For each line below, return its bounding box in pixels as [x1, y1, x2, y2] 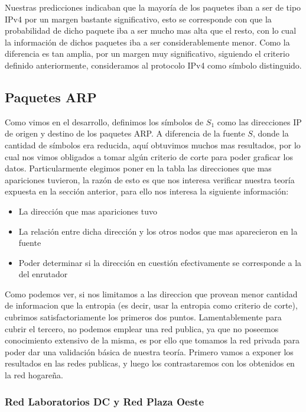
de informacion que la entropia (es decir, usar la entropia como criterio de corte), [5, 299, 298, 312]
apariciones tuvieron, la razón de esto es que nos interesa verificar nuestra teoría [5, 173, 295, 186]
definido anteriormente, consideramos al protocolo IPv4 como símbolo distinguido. [5, 59, 302, 71]
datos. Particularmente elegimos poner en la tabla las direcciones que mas [5, 162, 272, 174]
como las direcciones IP [217, 115, 302, 128]
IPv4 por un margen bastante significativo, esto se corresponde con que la [5, 12, 272, 25]
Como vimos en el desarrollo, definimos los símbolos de [5, 115, 204, 128]
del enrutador [18, 268, 68, 280]
